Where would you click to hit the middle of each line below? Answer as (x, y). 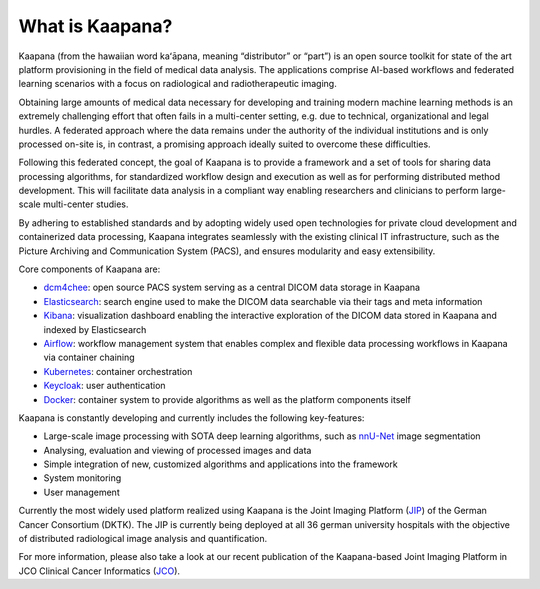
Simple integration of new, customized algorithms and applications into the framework (221, 464)
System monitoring (82, 478)
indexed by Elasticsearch (95, 329)
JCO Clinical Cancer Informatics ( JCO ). (99, 571)
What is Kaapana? (95, 26)
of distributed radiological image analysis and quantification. (143, 539)
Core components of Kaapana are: (89, 269)
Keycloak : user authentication (104, 386)
